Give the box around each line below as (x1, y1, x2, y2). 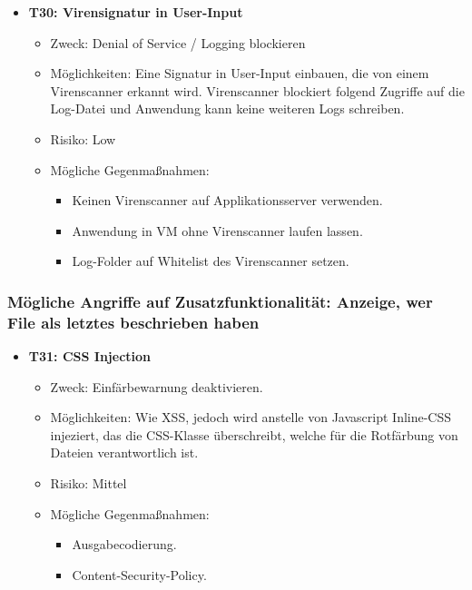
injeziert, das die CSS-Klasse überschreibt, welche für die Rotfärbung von (50, 425, 458, 444)
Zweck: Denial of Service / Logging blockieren (50, 33, 306, 52)
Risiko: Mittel (50, 474, 127, 493)
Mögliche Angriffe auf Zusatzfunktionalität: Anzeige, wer (7, 290, 433, 312)
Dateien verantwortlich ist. (50, 443, 199, 462)
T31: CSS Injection (28, 347, 152, 366)
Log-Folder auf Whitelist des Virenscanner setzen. (72, 251, 349, 270)
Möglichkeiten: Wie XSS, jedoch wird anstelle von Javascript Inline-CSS (50, 408, 452, 427)
